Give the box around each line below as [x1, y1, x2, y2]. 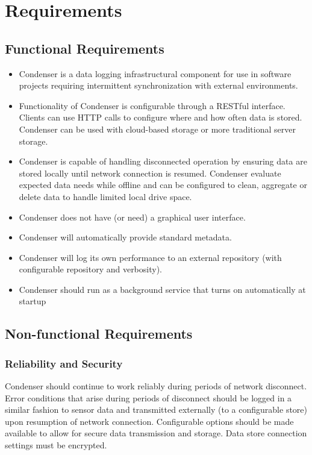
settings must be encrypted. [5, 439, 107, 451]
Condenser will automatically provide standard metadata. [19, 231, 232, 243]
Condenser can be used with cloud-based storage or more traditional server [19, 122, 296, 135]
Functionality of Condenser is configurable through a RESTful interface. [19, 99, 285, 111]
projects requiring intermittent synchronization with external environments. [19, 79, 298, 92]
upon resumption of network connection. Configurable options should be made [5, 415, 294, 427]
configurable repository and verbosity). [19, 263, 162, 275]
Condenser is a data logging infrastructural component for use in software [19, 67, 292, 80]
